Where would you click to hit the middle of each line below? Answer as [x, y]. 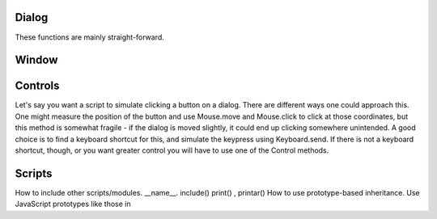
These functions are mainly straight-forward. [90, 37]
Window [36, 60]
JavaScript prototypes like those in [73, 204]
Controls [37, 86]
